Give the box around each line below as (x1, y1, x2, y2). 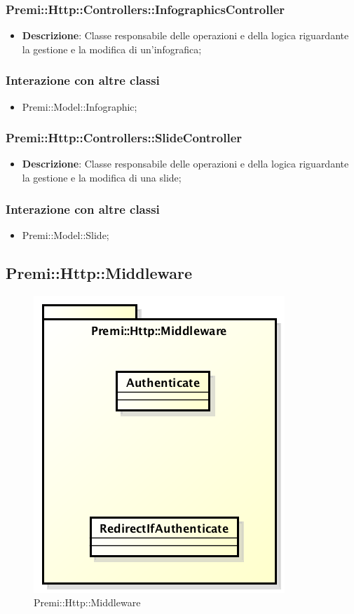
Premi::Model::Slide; (22, 227, 109, 242)
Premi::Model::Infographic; (22, 99, 137, 114)
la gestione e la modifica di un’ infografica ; (22, 41, 202, 56)
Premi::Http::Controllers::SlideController (6, 129, 243, 146)
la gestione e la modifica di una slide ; (22, 170, 182, 185)
